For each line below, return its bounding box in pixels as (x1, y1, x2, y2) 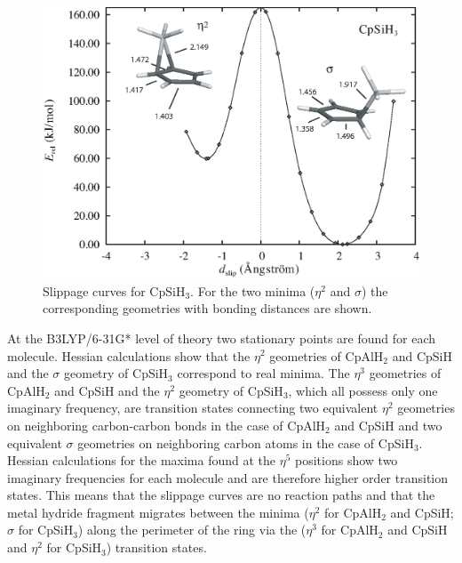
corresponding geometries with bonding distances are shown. (43, 299, 372, 318)
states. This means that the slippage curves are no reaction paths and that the (7, 486, 435, 504)
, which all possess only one (288, 381, 438, 399)
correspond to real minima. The (177, 364, 350, 382)
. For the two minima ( (190, 281, 315, 300)
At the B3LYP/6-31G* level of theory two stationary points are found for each (7, 328, 436, 347)
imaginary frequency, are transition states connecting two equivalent (7, 398, 378, 417)
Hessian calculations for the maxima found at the (7, 451, 276, 470)
